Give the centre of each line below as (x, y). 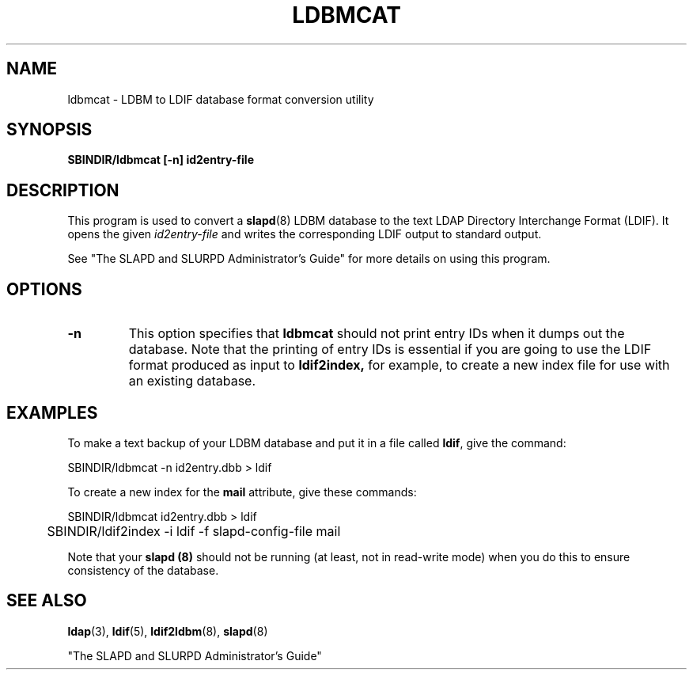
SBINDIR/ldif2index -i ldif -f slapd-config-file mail (194, 531)
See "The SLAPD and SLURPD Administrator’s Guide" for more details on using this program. (309, 259)
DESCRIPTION (63, 190)
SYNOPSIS (49, 130)
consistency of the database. (143, 570)
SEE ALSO (47, 601)
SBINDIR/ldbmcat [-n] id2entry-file (161, 160)
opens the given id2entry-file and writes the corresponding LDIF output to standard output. (305, 234)
